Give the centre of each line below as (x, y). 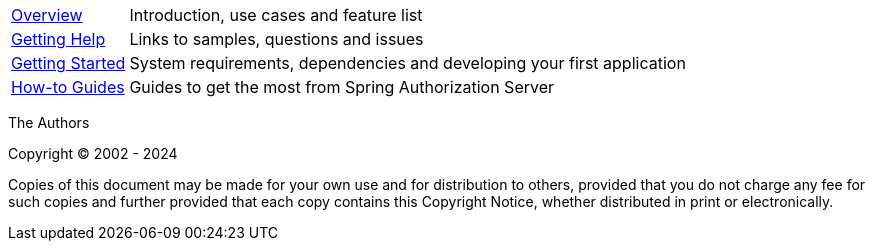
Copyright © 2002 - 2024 (93, 153)
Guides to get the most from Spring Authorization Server (342, 87)
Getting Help (58, 39)
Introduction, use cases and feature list (276, 15)
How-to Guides (68, 87)
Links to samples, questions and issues (276, 39)
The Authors (49, 122)
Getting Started (68, 63)
